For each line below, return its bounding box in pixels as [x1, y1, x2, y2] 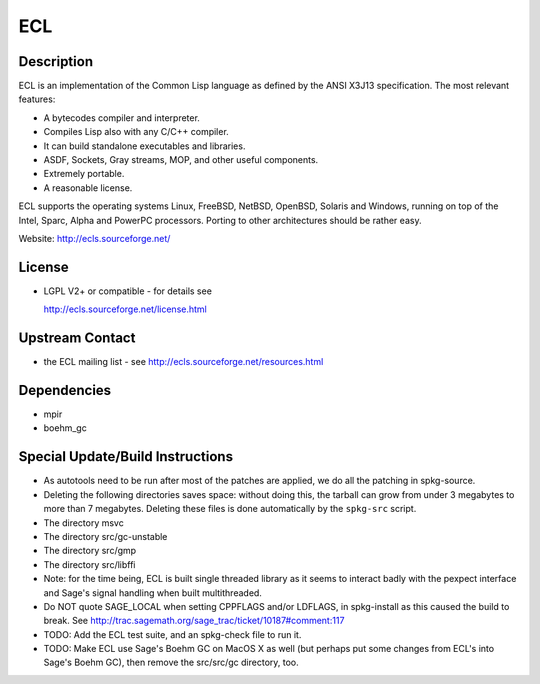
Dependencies [18, 381, 112, 399]
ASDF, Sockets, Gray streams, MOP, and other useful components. [43, 154, 319, 166]
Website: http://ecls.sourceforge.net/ [18, 232, 171, 244]
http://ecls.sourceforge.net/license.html [43, 303, 207, 315]
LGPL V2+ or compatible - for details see [43, 285, 212, 297]
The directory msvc [43, 516, 124, 529]
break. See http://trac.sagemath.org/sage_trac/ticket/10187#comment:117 [43, 615, 345, 627]
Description [18, 53, 94, 70]
